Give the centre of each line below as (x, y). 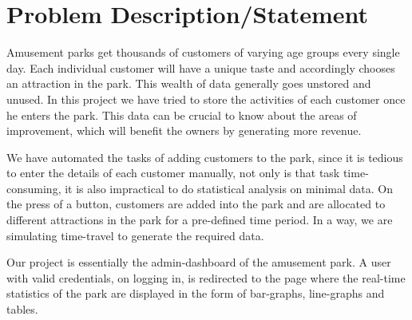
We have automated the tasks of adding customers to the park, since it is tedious (205, 157)
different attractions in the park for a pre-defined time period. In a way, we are (200, 220)
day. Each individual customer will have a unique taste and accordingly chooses (201, 67)
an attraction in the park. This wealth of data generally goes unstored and (189, 83)
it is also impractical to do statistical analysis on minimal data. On (229, 188)
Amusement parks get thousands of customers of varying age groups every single (203, 52)
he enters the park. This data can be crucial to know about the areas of (182, 115)
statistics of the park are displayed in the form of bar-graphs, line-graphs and (196, 293)
